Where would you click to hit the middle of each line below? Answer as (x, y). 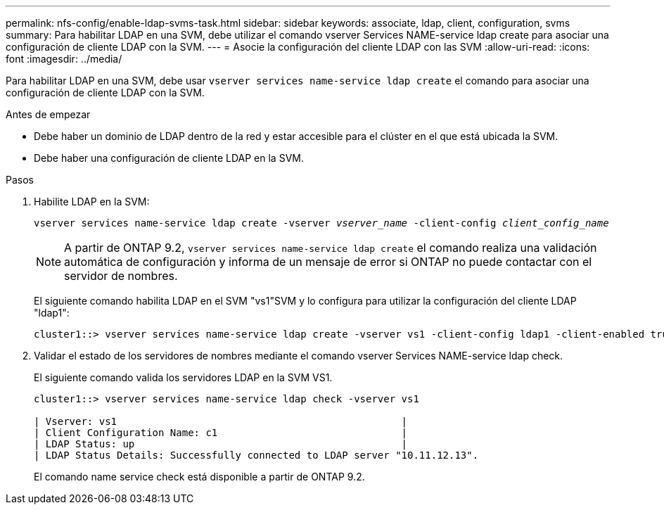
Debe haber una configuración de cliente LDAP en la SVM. (169, 158)
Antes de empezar (48, 114)
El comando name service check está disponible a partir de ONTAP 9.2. (199, 477)
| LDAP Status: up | (221, 444)
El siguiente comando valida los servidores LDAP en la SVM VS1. (183, 377)
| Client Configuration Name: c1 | (221, 433)
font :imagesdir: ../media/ (64, 59)
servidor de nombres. (121, 276)
